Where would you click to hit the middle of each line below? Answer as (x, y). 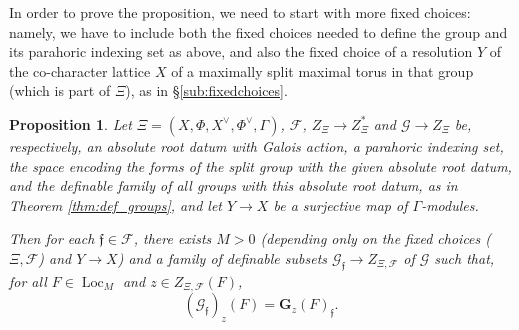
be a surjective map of (340, 204)
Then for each (52, 238)
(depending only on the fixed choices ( (376, 238)
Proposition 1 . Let (70, 123)
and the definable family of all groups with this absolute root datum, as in (233, 185)
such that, (464, 257)
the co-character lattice (80, 70)
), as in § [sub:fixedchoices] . (206, 90)
